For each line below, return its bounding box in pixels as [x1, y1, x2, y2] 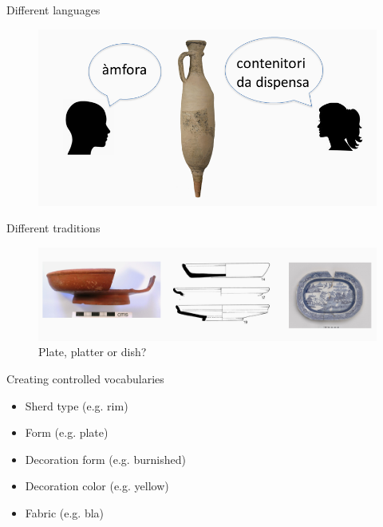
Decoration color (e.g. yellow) [25, 477, 169, 494]
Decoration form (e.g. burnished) [25, 450, 186, 467]
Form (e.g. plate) [25, 424, 109, 441]
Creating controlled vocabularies [6, 370, 164, 386]
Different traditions [6, 220, 101, 236]
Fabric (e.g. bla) [25, 504, 105, 521]
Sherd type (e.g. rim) [25, 397, 128, 414]
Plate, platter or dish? [38, 343, 147, 360]
